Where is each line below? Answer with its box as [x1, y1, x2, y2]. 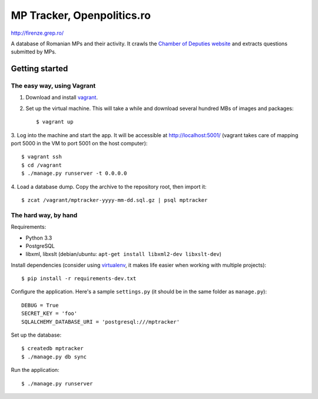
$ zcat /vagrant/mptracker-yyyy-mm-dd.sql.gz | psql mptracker [21, 197, 208, 203]
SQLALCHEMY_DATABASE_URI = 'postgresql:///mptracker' [21, 318, 180, 325]
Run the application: [11, 367, 59, 374]
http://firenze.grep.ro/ [11, 29, 64, 36]
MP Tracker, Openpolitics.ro [11, 9, 151, 22]
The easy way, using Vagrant [11, 82, 96, 90]
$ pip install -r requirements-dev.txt [21, 275, 137, 282]
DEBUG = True [21, 302, 59, 308]
